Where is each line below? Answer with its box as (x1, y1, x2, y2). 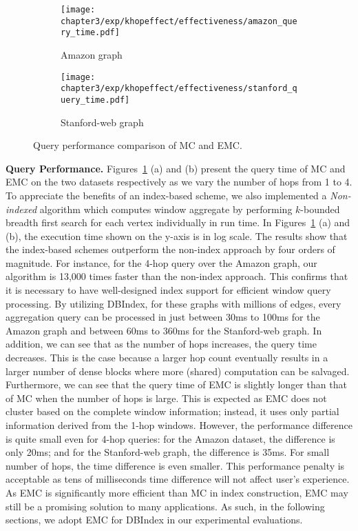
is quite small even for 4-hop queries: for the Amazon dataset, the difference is (6, 431, 335, 445)
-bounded (300, 201, 340, 216)
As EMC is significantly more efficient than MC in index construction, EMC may (6, 485, 348, 499)
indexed (6, 201, 37, 216)
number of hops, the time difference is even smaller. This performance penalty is (6, 458, 345, 472)
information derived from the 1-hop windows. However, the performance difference (6, 418, 352, 432)
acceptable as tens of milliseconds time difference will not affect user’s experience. (6, 472, 350, 486)
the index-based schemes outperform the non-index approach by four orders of (6, 242, 335, 257)
